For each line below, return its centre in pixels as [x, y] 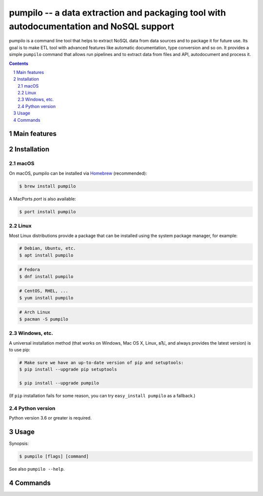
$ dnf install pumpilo [46, 276]
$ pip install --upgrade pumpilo [59, 383]
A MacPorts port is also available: [43, 199]
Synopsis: [19, 443]
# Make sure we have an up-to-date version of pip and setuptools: [102, 362]
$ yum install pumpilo [46, 298]
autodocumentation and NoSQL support [92, 26]
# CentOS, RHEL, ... [44, 291]
